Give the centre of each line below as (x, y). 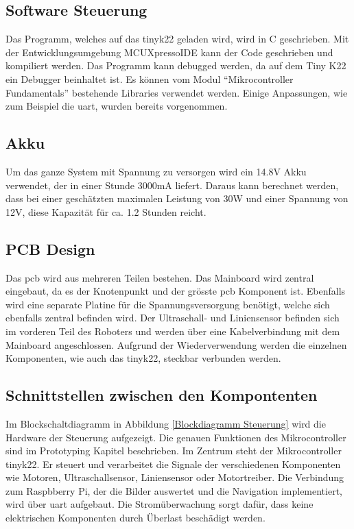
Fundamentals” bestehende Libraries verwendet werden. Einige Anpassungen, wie (177, 92)
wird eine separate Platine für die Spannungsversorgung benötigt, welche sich (168, 304)
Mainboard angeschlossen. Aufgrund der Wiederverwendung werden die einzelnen (176, 344)
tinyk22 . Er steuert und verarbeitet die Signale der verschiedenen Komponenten (173, 464)
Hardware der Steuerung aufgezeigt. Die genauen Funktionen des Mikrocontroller (176, 437)
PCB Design (50, 248)
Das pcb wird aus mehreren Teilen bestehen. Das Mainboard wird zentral (160, 277)
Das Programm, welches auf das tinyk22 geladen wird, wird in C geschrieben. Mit (177, 39)
